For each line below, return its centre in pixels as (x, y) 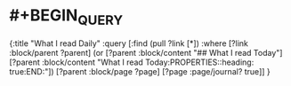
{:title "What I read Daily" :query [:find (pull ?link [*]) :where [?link (129, 43)
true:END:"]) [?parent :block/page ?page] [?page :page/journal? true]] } (140, 71)
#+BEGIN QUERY (66, 17)
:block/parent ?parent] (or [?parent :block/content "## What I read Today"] (146, 52)
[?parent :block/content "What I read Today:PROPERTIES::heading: (132, 62)
